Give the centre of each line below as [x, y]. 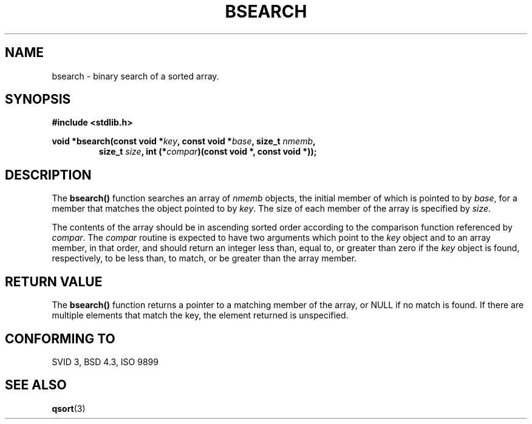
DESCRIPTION [48, 175]
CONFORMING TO [60, 338]
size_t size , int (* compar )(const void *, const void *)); [208, 152]
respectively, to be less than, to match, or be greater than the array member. [204, 258]
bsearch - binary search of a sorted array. [135, 76]
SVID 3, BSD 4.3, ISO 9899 [105, 362]
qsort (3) [69, 408]
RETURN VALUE [54, 281]
